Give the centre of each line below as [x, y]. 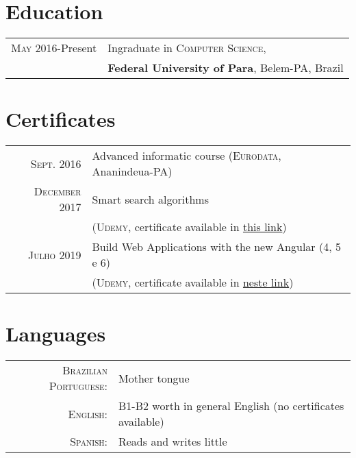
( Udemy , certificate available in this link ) [189, 227]
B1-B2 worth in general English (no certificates [231, 406]
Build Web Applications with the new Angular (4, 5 [216, 247]
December [58, 191]
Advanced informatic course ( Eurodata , [187, 156]
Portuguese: [78, 386]
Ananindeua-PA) [132, 171]
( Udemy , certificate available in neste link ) [193, 282]
